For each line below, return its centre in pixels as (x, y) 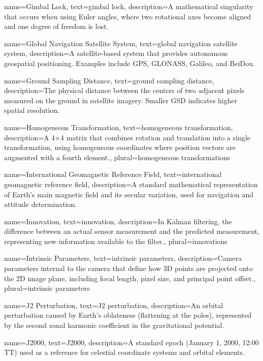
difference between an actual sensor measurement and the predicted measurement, (132, 231)
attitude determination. (41, 204)
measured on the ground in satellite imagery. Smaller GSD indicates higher (121, 100)
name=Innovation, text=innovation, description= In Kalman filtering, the (118, 221)
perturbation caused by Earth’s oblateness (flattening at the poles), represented (128, 315)
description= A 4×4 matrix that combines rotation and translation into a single (127, 137)
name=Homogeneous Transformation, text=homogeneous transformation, (119, 127)
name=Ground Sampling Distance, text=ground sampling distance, (109, 80)
